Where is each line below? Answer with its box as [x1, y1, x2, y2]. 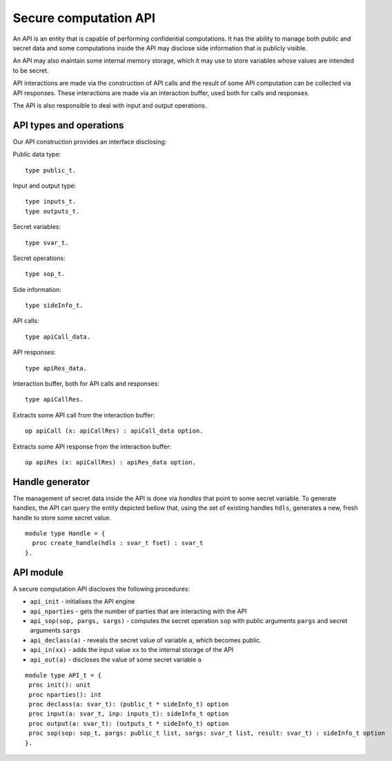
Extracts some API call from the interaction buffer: [12, 411, 155, 419]
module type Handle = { [25, 530, 106, 537]
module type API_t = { [25, 671, 102, 679]
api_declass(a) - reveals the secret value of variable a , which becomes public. [30, 635, 262, 644]
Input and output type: [12, 181, 77, 190]
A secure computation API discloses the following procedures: [12, 584, 190, 593]
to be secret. [12, 66, 49, 75]
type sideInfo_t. [25, 302, 84, 310]
